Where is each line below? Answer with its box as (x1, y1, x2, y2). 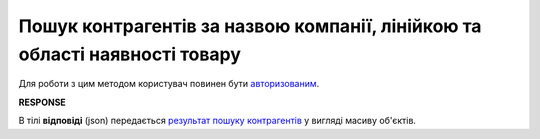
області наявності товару (18, 43, 242, 65)
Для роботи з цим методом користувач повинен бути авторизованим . (18, 78, 320, 90)
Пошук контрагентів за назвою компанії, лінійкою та (18, 15, 482, 37)
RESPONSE (18, 96, 67, 108)
